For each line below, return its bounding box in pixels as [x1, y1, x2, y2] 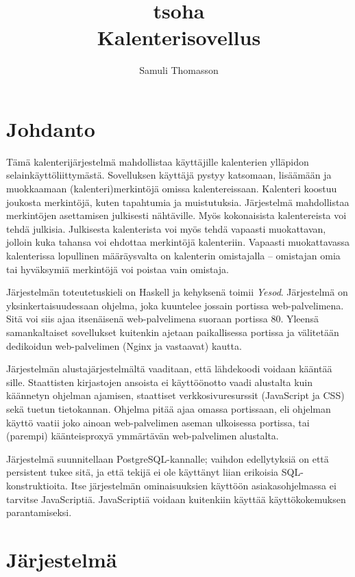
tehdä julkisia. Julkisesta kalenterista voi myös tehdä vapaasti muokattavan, [6, 221, 326, 235]
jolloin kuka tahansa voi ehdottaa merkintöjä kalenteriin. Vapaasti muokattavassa [6, 235, 350, 249]
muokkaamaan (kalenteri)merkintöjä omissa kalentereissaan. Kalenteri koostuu [6, 181, 337, 196]
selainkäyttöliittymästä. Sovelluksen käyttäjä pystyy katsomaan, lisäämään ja [6, 168, 332, 182]
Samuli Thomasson [139, 63, 219, 77]
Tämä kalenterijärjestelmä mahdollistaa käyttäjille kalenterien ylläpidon [6, 154, 309, 168]
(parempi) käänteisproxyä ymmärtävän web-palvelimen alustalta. [6, 428, 279, 443]
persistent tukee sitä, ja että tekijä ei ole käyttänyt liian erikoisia [6, 465, 279, 479]
